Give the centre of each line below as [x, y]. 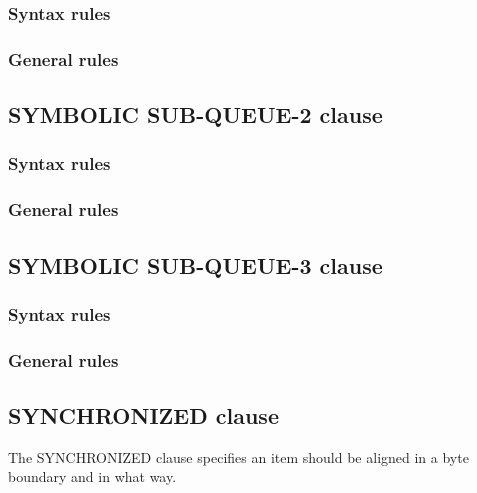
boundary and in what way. [92, 476]
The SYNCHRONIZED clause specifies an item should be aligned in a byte [238, 456]
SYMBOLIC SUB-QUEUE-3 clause [195, 264]
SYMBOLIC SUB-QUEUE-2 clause [195, 114]
